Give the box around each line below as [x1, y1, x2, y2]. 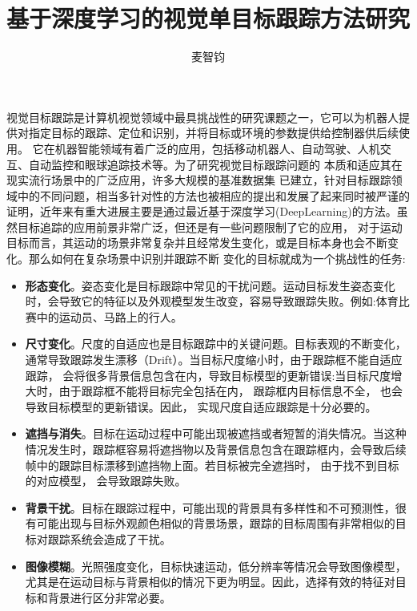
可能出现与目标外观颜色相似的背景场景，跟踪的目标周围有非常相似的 [36, 515, 395, 532]
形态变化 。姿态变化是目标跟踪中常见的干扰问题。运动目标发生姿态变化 [25, 277, 395, 293]
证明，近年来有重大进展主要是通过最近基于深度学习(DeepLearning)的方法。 [6, 203, 397, 220]
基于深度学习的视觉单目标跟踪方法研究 [6, 2, 411, 34]
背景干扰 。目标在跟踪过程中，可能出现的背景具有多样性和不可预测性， [25, 499, 395, 516]
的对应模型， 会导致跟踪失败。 [25, 472, 186, 489]
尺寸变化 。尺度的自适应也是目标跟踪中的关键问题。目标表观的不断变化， [25, 335, 407, 352]
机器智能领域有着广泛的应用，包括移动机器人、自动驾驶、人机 [54, 140, 380, 156]
